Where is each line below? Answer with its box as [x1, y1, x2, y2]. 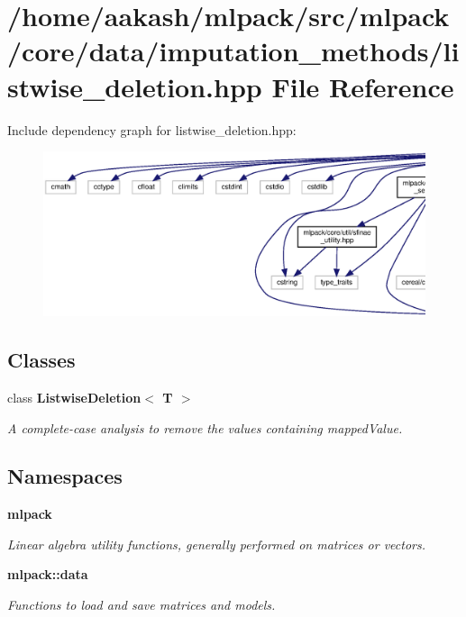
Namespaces [7, 462, 123, 490]
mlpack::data [7, 565, 88, 584]
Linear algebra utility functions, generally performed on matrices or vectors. [7, 534, 426, 553]
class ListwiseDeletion [7, 387, 142, 406]
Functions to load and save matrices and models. [7, 595, 276, 614]
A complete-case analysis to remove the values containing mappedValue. [7, 418, 403, 437]
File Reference [271, 68, 454, 104]
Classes [7, 346, 76, 374]
